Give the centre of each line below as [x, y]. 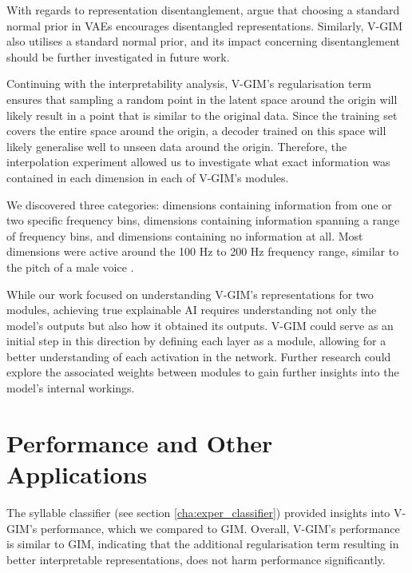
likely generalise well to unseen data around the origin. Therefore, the [177, 146]
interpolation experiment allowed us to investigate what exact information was [198, 162]
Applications [77, 474]
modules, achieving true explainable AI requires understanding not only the [192, 310]
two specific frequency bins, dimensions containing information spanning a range [203, 220]
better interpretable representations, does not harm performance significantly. [196, 559]
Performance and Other [140, 442]
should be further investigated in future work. [118, 56]
